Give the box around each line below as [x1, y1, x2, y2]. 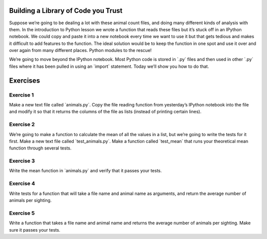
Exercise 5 [9, 209, 35, 216]
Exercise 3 [9, 157, 35, 164]
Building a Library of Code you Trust [9, 6, 123, 15]
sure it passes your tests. [9, 227, 60, 233]
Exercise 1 [9, 92, 34, 98]
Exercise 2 [9, 121, 35, 128]
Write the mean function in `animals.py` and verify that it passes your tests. [9, 168, 162, 174]
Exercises [9, 76, 41, 85]
